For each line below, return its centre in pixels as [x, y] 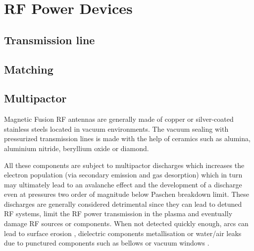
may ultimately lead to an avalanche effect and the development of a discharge [123, 184]
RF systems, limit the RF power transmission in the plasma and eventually [118, 213]
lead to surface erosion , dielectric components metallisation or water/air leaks [123, 233]
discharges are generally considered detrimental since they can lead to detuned [123, 204]
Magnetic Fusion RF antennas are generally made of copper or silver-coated [119, 119]
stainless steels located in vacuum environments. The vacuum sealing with [116, 128]
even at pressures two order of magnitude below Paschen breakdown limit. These [127, 194]
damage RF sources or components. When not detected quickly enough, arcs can [126, 223]
